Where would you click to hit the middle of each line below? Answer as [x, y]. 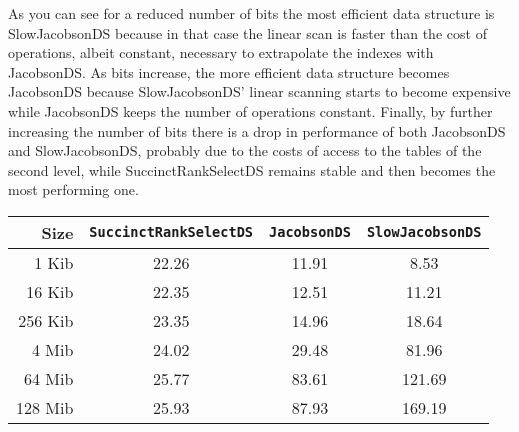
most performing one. [73, 189]
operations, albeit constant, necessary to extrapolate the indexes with [221, 52]
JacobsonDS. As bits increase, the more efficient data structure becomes [229, 71]
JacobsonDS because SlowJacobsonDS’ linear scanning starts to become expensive [259, 91]
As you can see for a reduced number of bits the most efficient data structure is [251, 13]
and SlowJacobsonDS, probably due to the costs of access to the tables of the [245, 150]
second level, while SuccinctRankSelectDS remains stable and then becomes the [252, 169]
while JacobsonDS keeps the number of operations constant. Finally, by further [250, 110]
